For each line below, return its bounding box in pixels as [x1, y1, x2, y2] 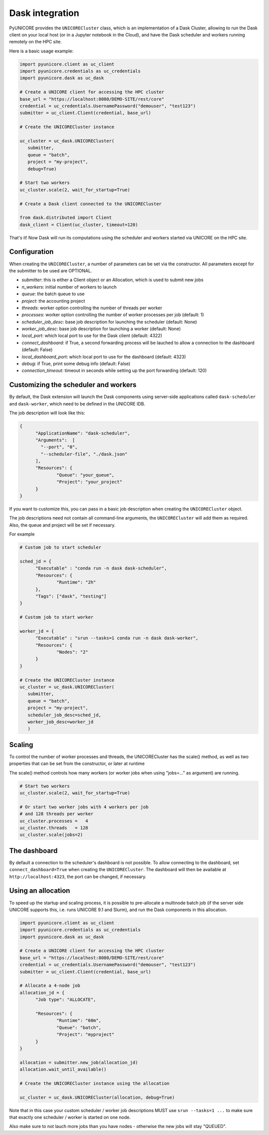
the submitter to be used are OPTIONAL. [9, 267, 92, 274]
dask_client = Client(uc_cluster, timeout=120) [19, 222, 138, 227]
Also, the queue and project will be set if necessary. [9, 522, 116, 528]
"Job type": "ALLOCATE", [35, 997, 97, 1002]
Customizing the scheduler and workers [9, 380, 136, 389]
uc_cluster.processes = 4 [19, 818, 88, 824]
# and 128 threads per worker [19, 811, 94, 817]
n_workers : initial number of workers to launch [21, 284, 117, 290]
